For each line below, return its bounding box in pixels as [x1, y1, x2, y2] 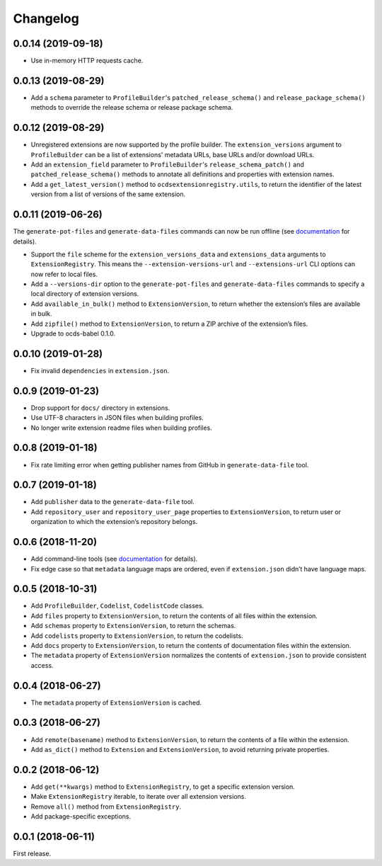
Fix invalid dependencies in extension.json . [30, 366, 170, 375]
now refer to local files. [30, 270, 98, 278]
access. [30, 661, 54, 669]
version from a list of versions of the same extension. [30, 190, 186, 198]
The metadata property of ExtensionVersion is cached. [30, 698, 202, 707]
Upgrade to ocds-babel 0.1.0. [30, 329, 116, 338]
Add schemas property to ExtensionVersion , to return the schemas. [30, 622, 236, 630]
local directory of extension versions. [30, 290, 139, 298]
